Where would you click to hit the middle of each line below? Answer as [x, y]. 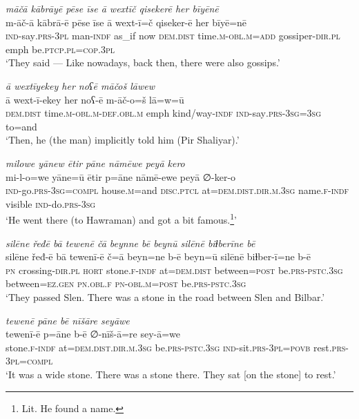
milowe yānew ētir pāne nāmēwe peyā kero [95, 163]
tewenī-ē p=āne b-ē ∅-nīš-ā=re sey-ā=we [93, 334]
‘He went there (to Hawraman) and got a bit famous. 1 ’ [121, 218]
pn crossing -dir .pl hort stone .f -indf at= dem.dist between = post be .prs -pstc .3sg [174, 270]
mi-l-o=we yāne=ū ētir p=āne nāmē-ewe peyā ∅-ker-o [121, 176]
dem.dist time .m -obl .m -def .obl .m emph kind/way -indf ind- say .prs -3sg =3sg [164, 113]
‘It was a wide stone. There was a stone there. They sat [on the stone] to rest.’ [171, 374]
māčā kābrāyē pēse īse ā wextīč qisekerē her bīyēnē [112, 8]
